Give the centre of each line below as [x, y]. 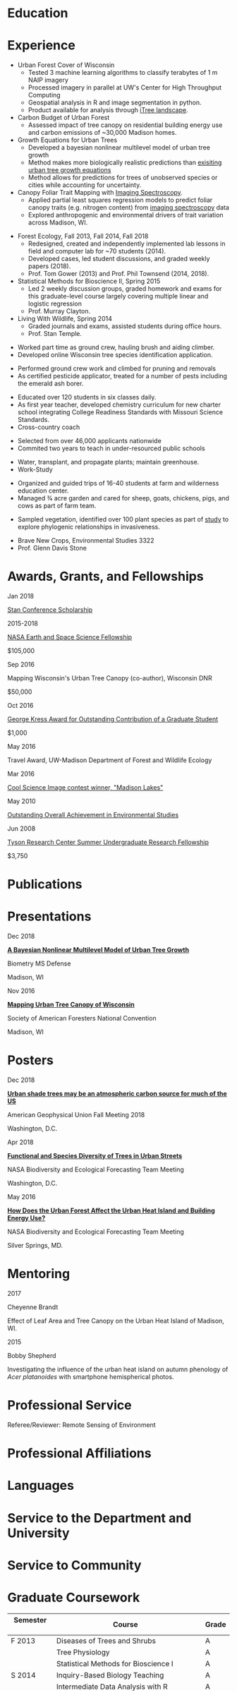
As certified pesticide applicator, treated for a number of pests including [122, 376]
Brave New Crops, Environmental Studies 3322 [86, 541]
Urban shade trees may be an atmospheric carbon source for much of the [117, 1094]
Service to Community [74, 1565]
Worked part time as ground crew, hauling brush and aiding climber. [116, 347]
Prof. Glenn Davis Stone [52, 548]
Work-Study [35, 469]
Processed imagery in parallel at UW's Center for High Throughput [125, 88]
